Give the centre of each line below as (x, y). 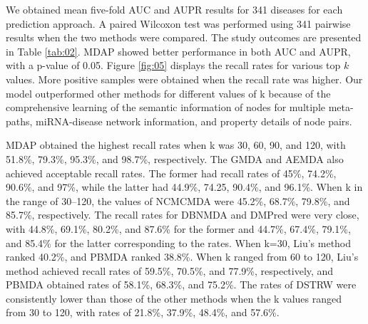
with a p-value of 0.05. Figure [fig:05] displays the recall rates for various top (173, 65)
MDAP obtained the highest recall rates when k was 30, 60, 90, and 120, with (176, 145)
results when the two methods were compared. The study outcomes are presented (184, 37)
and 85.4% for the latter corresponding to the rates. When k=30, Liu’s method (179, 242)
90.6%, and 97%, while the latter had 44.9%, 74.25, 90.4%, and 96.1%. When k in (184, 187)
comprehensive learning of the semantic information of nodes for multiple (166, 107)
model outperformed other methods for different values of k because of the (168, 93)
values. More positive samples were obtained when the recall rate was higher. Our (184, 79)
